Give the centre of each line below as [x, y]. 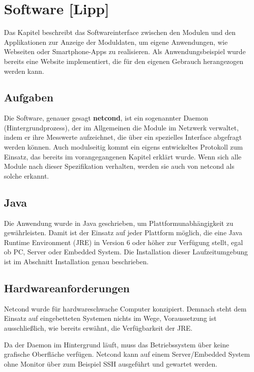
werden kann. [24, 71]
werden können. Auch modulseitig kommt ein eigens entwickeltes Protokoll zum [124, 147]
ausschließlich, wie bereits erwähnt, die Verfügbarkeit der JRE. [98, 328]
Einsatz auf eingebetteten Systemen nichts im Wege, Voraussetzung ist [110, 318]
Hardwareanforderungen [67, 288]
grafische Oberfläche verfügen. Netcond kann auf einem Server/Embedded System [127, 354]
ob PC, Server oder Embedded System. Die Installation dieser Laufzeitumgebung [126, 252]
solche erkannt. [27, 175]
